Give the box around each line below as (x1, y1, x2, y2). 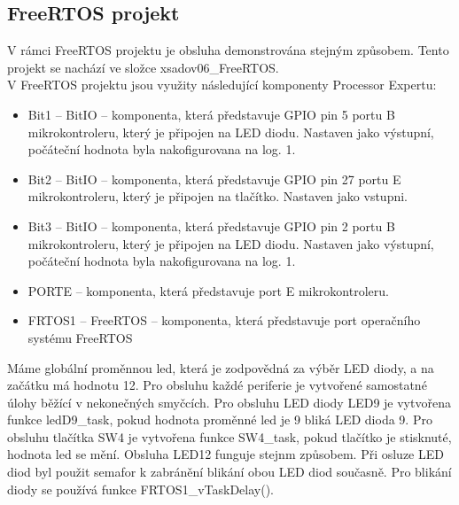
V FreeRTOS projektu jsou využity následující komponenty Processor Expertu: (7, 75, 437, 94)
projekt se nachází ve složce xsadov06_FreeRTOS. (7, 58, 279, 76)
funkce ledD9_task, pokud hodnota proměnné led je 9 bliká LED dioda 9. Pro (7, 410, 432, 429)
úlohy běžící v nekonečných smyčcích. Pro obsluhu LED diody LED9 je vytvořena (7, 392, 451, 411)
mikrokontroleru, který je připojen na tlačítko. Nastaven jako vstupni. (27, 187, 408, 206)
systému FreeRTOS (27, 328, 133, 346)
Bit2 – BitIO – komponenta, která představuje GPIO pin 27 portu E (27, 169, 401, 188)
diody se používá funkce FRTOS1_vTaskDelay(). (7, 479, 274, 498)
